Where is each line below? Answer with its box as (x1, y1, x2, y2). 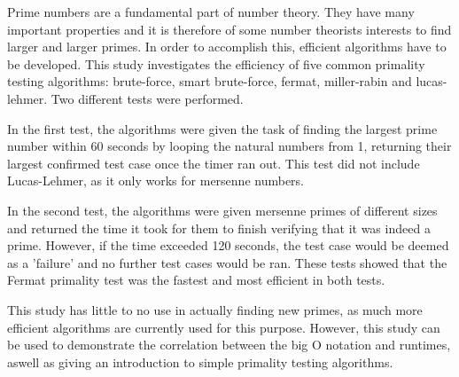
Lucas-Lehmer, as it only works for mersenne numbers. (7, 171, 304, 190)
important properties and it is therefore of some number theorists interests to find (7, 20, 452, 38)
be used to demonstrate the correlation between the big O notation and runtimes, (7, 335, 451, 354)
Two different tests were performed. (51, 89, 244, 107)
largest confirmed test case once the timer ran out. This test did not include (7, 153, 420, 172)
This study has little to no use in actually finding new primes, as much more (7, 300, 423, 318)
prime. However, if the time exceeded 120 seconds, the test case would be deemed (7, 236, 449, 255)
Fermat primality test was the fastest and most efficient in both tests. (7, 271, 385, 289)
